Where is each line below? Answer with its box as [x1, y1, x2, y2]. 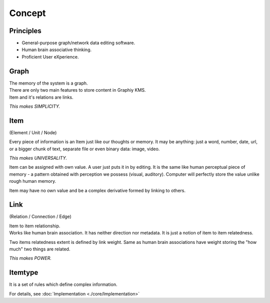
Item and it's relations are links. [9, 94, 73, 100]
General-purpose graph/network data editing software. [21, 40, 135, 46]
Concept [9, 8, 46, 19]
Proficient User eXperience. [21, 54, 79, 60]
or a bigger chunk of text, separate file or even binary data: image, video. [9, 146, 160, 152]
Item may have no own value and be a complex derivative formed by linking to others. [9, 187, 186, 193]
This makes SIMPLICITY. [9, 103, 60, 109]
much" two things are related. [9, 246, 70, 252]
